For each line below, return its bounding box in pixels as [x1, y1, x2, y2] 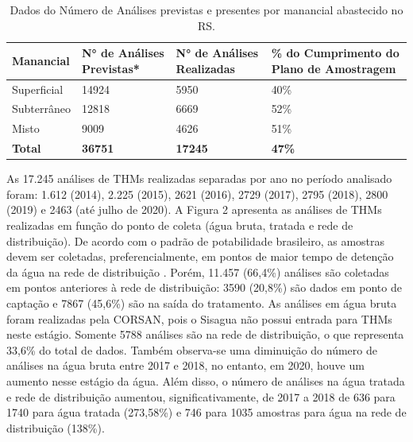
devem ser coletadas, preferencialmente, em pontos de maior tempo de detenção [6, 248, 394, 265]
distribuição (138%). [6, 419, 105, 436]
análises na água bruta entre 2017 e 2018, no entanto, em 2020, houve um [6, 357, 365, 374]
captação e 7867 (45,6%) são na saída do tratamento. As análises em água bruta [6, 295, 397, 311]
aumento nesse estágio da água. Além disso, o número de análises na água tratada [6, 372, 405, 389]
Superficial [12, 80, 64, 97]
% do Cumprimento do [271, 45, 399, 61]
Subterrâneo [12, 100, 71, 117]
